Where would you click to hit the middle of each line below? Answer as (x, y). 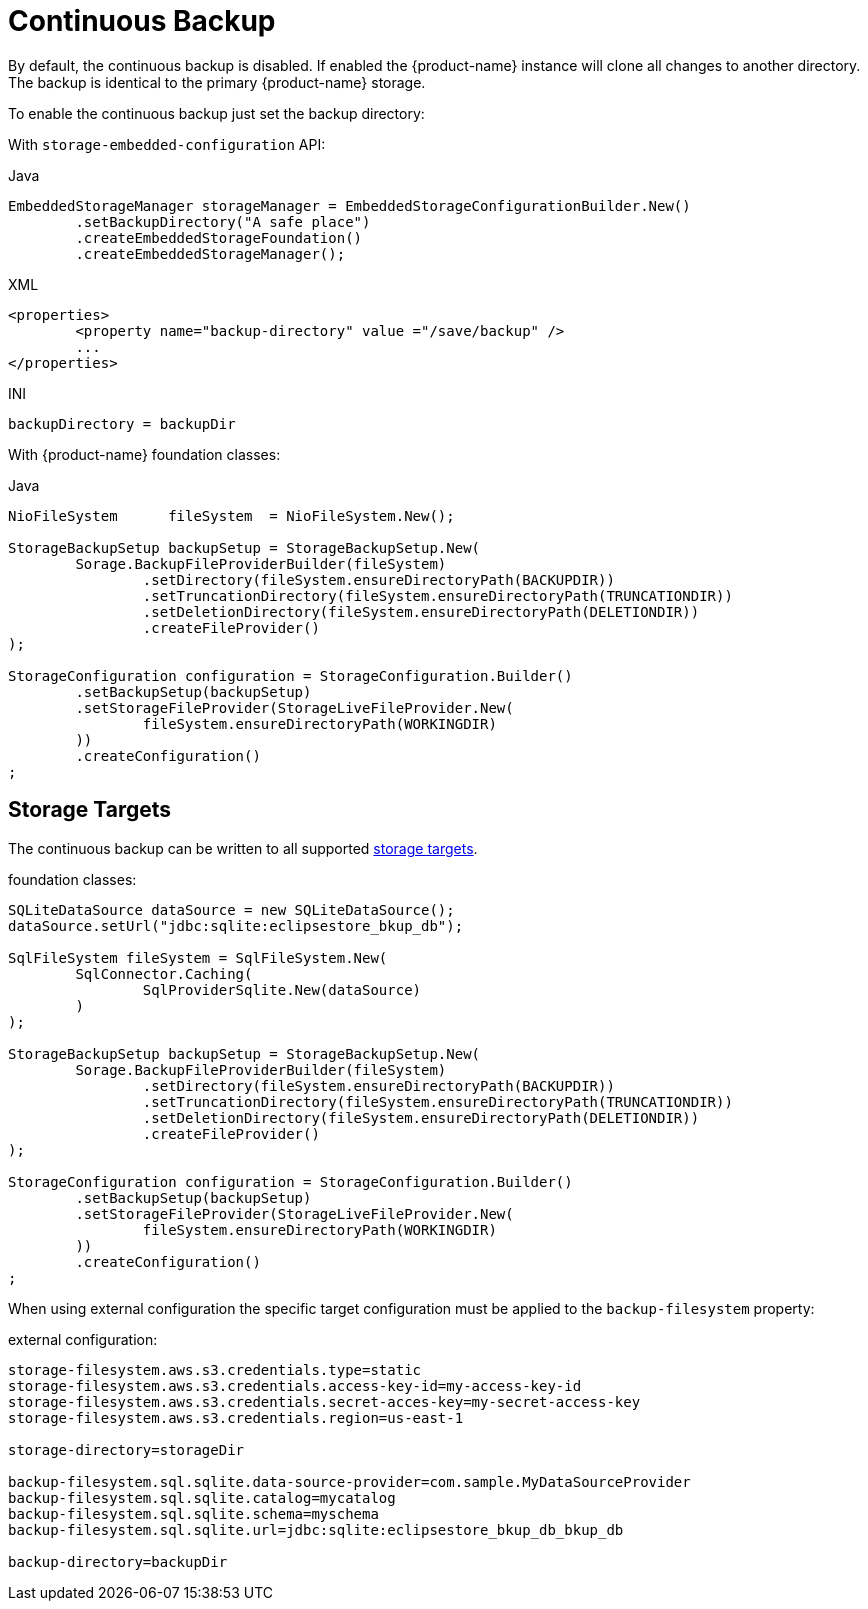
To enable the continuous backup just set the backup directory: (216, 113)
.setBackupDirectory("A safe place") (223, 221)
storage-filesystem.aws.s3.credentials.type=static (215, 1369)
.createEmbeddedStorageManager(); (210, 253)
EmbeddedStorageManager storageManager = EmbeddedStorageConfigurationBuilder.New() (349, 205)
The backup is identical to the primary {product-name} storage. (217, 82)
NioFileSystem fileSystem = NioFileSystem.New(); (231, 515)
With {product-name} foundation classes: (144, 454)
